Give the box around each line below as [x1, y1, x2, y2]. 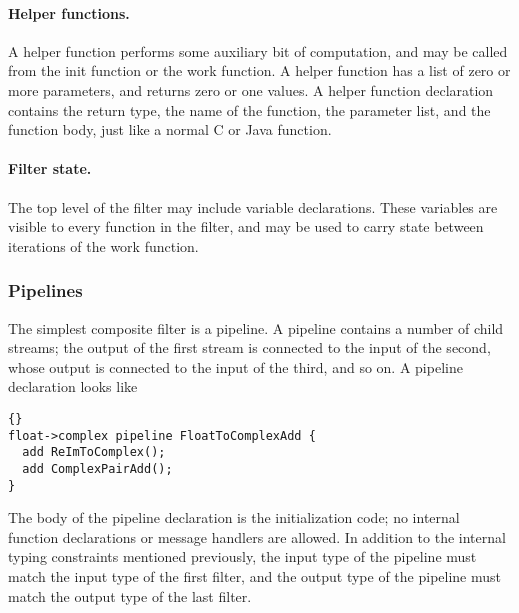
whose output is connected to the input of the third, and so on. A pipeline [8, 356, 463, 377]
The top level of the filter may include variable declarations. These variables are [8, 196, 498, 217]
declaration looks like [8, 376, 138, 397]
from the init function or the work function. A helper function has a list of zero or [8, 60, 511, 81]
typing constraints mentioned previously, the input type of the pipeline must [8, 546, 477, 567]
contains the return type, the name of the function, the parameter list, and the [8, 99, 491, 120]
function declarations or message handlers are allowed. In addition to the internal [8, 526, 506, 547]
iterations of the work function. [8, 235, 199, 256]
